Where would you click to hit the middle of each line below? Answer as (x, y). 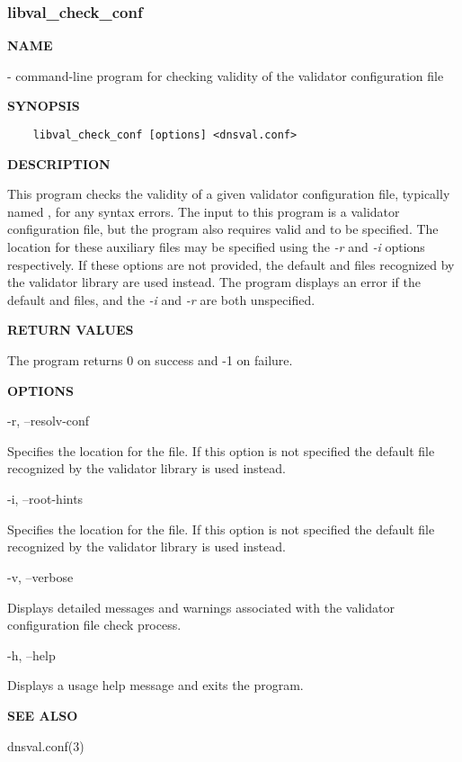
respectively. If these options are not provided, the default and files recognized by (231, 264)
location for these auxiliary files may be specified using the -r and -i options (216, 247)
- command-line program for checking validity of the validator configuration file (226, 75)
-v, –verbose (40, 576)
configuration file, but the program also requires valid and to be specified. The (223, 229)
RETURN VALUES (71, 330)
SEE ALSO (43, 715)
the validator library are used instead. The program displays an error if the (214, 282)
